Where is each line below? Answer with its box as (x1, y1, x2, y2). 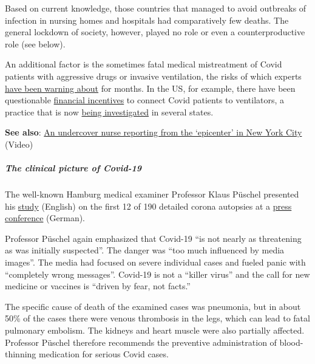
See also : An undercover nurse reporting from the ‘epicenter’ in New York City (5, 126, 302, 139)
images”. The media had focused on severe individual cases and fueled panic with (5, 256, 306, 269)
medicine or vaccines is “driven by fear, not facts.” (5, 280, 191, 292)
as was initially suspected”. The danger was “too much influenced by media (5, 244, 285, 256)
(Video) (5, 137, 33, 150)
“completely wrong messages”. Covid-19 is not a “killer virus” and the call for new (5, 267, 310, 280)
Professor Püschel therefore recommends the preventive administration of (5, 335, 277, 348)
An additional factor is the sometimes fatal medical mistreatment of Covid (5, 58, 282, 70)
